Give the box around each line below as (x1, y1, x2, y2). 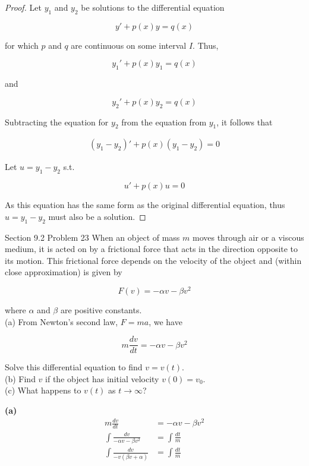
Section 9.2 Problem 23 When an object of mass (5, 231, 180, 243)
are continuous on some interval (71, 39, 187, 51)
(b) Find (5, 372, 36, 385)
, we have (149, 315, 182, 328)
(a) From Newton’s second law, (5, 315, 118, 328)
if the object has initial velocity (45, 372, 159, 385)
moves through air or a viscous (193, 231, 304, 243)
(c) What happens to (5, 384, 81, 396)
